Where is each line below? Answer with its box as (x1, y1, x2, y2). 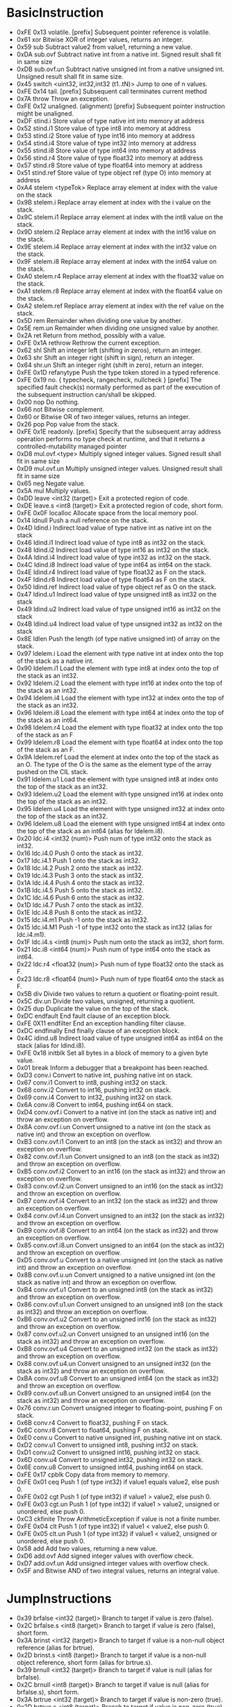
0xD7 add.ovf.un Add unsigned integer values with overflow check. (16, 1559, 210, 1567)
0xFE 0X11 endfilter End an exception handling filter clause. (16, 1018, 186, 1028)
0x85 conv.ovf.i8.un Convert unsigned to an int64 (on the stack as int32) (16, 1241, 225, 1249)
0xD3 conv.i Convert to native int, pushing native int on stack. (16, 1071, 193, 1079)
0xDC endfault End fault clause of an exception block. (16, 1012, 172, 1020)
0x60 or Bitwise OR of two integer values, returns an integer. (16, 412, 190, 420)
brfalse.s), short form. (16, 1688, 80, 1696)
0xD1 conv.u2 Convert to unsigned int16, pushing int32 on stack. (16, 1448, 201, 1456)
